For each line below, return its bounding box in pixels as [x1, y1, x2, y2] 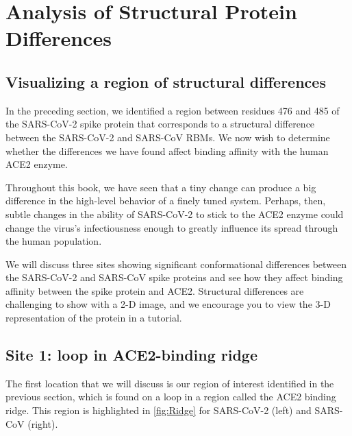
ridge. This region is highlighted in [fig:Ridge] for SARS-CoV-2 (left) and [5, 403, 312, 417]
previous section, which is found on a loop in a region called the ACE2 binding [5, 389, 336, 404]
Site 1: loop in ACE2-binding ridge [5, 344, 258, 365]
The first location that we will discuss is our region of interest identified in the [5, 376, 334, 390]
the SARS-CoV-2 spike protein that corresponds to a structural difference [5, 117, 315, 131]
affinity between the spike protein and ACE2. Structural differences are [5, 283, 304, 298]
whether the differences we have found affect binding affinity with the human [5, 143, 329, 158]
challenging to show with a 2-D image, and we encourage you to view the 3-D [5, 297, 331, 311]
